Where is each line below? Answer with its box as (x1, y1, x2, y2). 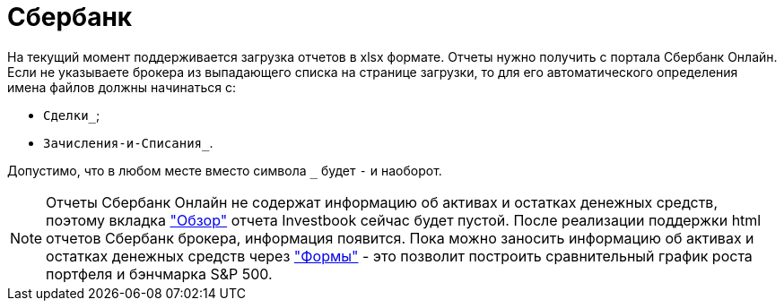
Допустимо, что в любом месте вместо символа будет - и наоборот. (7, 162, 442, 178)
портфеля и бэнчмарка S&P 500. (46, 264, 273, 283)
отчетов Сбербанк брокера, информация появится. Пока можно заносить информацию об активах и (46, 228, 754, 247)
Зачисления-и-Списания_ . (43, 134, 213, 150)
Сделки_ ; (43, 107, 100, 123)
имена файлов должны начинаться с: (7, 79, 236, 95)
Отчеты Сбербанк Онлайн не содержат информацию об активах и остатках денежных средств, (46, 192, 718, 211)
